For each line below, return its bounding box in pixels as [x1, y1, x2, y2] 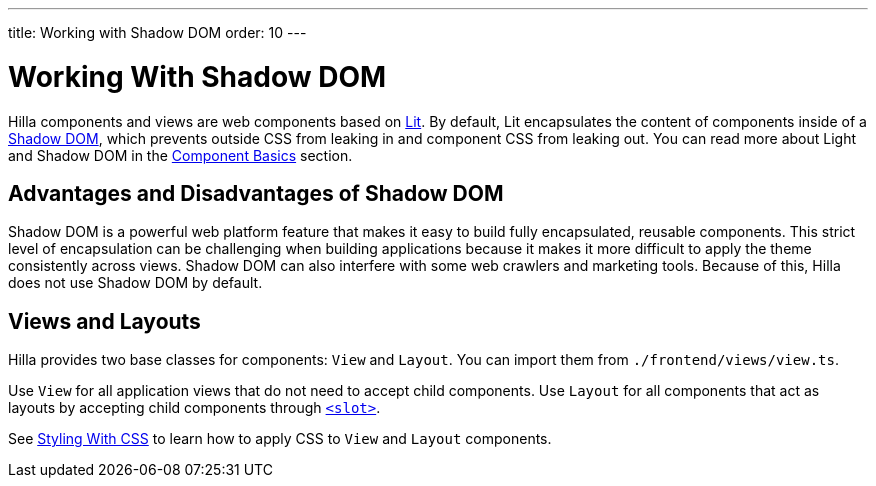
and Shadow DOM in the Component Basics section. [8, 146, 353, 164]
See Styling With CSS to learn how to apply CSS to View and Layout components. [8, 430, 552, 448]
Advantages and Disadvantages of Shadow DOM [8, 180, 504, 206]
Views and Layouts [8, 308, 201, 334]
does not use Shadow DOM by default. [8, 274, 263, 292]
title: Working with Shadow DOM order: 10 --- [8, 24, 307, 41]
